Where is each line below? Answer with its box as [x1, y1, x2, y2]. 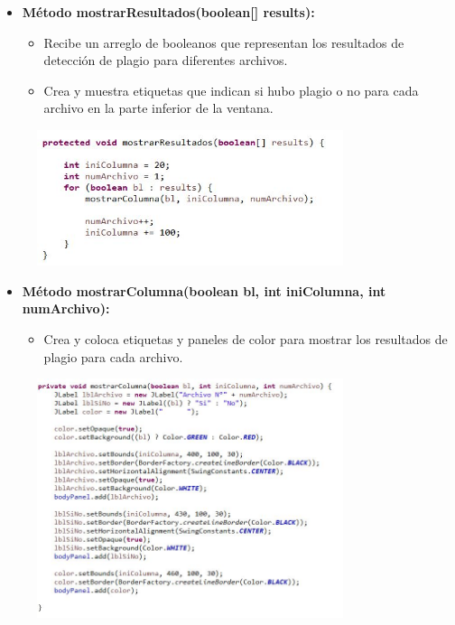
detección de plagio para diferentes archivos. [43, 51, 288, 70]
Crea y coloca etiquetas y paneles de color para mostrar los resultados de [43, 329, 448, 348]
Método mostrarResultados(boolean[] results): [22, 3, 315, 21]
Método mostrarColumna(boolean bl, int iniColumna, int [22, 281, 386, 300]
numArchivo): [22, 299, 110, 318]
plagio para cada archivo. [43, 347, 183, 366]
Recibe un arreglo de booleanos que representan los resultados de [43, 33, 404, 51]
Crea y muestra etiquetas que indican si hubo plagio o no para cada [43, 80, 419, 99]
